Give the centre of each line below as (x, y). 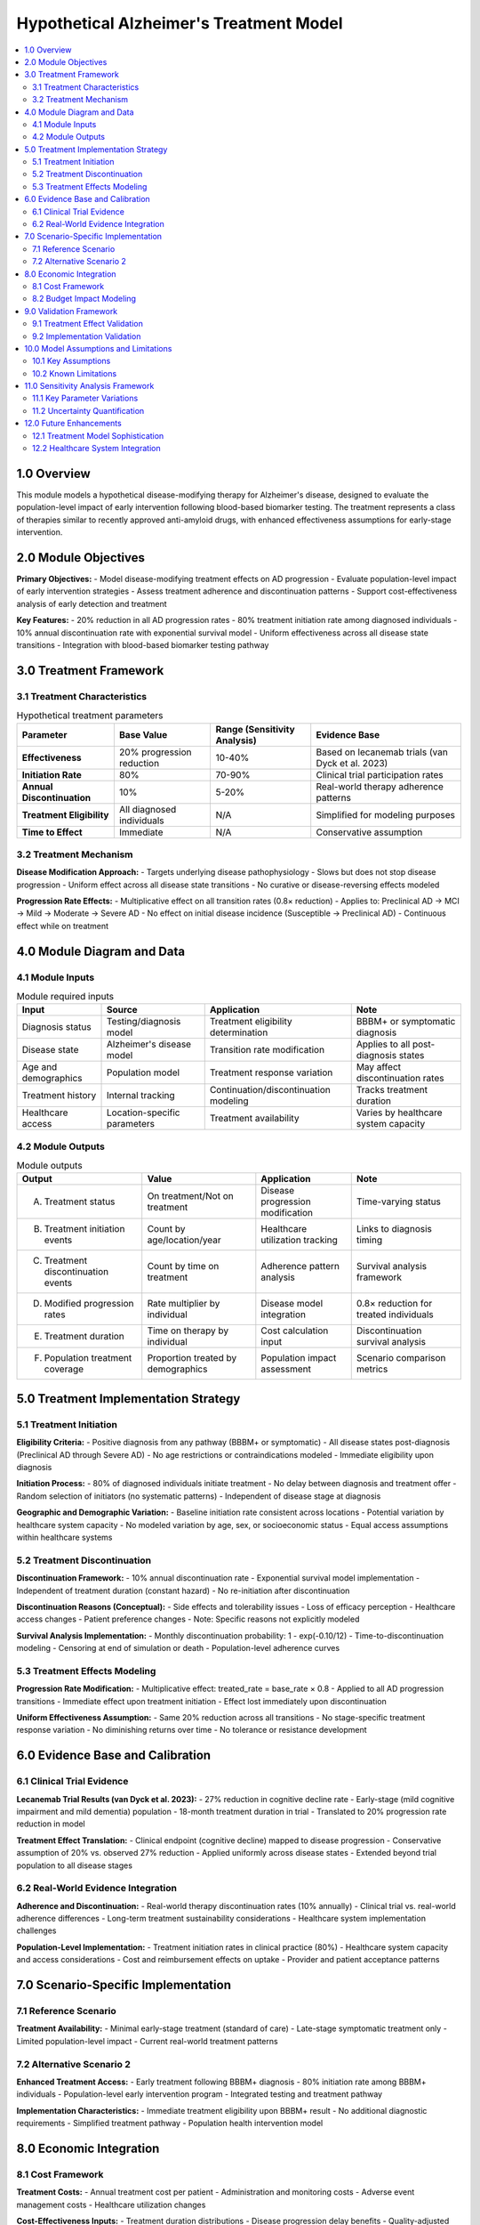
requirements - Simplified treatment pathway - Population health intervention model (170, 2124)
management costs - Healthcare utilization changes (111, 2205)
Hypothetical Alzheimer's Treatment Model (180, 23)
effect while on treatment (63, 926)
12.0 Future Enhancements (73, 424)
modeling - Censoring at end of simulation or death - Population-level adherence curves (178, 1648)
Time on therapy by (188, 1331)
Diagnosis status (57, 1027)
